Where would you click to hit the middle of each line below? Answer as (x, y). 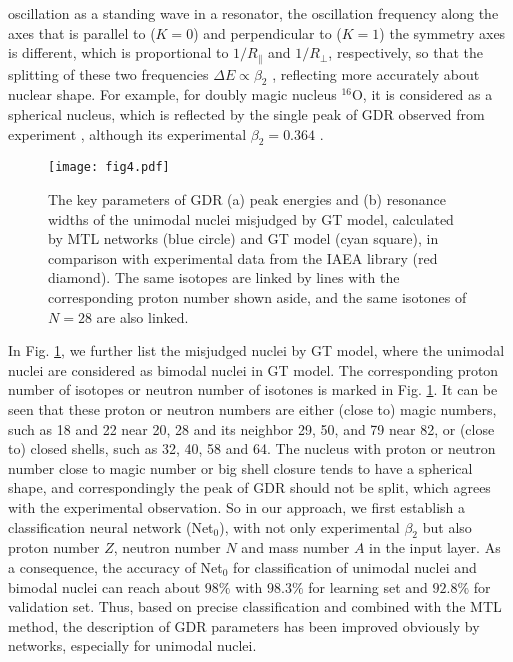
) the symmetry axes (442, 32)
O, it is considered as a (422, 94)
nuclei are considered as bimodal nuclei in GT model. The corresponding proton (253, 369)
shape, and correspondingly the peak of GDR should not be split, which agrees (249, 487)
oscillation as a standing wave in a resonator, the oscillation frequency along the (253, 13)
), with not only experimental (309, 526)
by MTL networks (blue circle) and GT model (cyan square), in (243, 238)
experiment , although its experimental (127, 133)
